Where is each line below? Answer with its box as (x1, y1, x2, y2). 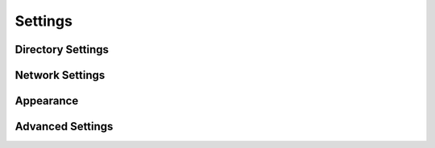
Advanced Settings (14, 120, 114, 134)
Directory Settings (14, 43, 109, 56)
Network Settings (14, 68, 106, 82)
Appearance (14, 94, 79, 108)
